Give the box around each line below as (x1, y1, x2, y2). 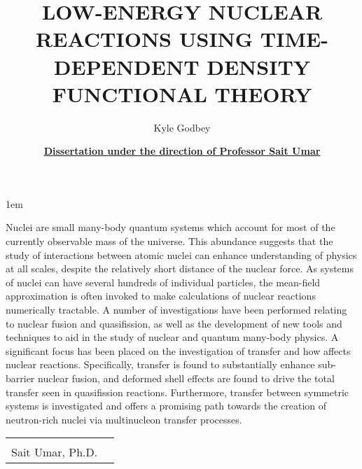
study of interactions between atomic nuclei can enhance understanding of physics (6, 247, 357, 262)
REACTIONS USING (36, 24, 253, 53)
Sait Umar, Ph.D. (11, 444, 98, 461)
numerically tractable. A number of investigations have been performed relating (6, 302, 347, 317)
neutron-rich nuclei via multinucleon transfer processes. (6, 412, 242, 426)
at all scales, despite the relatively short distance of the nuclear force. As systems (6, 261, 354, 276)
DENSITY (207, 52, 311, 80)
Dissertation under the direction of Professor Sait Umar (43, 143, 321, 158)
